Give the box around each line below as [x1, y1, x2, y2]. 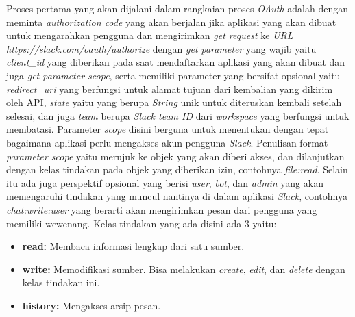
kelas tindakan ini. [22, 275, 100, 290]
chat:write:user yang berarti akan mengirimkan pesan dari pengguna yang [6, 202, 317, 216]
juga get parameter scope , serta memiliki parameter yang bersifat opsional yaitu [6, 68, 341, 82]
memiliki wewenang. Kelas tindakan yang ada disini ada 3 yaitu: [6, 216, 277, 230]
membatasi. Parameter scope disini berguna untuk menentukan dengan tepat [6, 122, 329, 136]
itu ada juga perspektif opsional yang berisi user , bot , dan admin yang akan [6, 175, 323, 190]
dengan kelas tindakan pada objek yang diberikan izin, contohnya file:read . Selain [6, 162, 348, 177]
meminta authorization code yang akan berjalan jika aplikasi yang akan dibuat [6, 14, 336, 29]
